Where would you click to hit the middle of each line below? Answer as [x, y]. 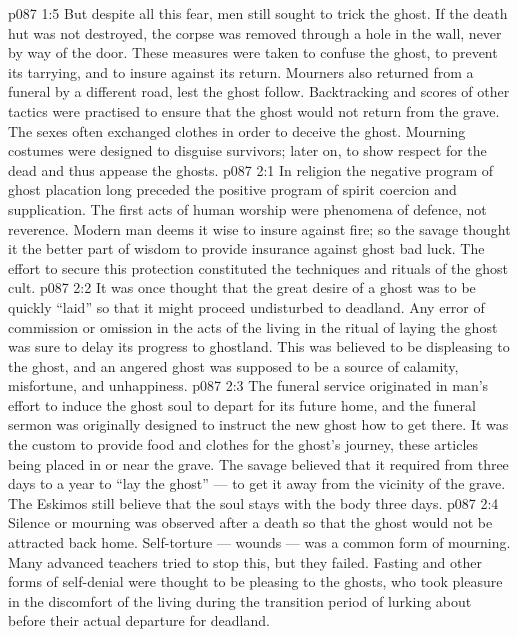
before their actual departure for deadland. [139, 620]
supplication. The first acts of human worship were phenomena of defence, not [247, 208]
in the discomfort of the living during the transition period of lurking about [240, 600]
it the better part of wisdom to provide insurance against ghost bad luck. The [246, 248]
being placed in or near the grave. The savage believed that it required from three [258, 463]
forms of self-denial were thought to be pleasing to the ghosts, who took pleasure [255, 581]
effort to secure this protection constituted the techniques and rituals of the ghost [258, 267]
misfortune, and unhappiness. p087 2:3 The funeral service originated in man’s [248, 385]
